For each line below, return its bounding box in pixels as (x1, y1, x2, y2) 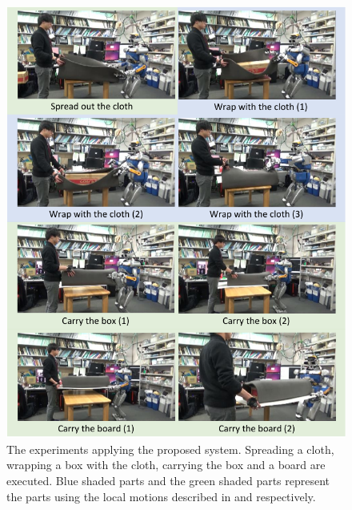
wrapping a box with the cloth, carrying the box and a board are (6, 456, 326, 473)
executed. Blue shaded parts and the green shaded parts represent (6, 472, 330, 488)
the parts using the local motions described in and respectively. (6, 488, 316, 504)
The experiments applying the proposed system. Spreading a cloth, (6, 440, 334, 457)
